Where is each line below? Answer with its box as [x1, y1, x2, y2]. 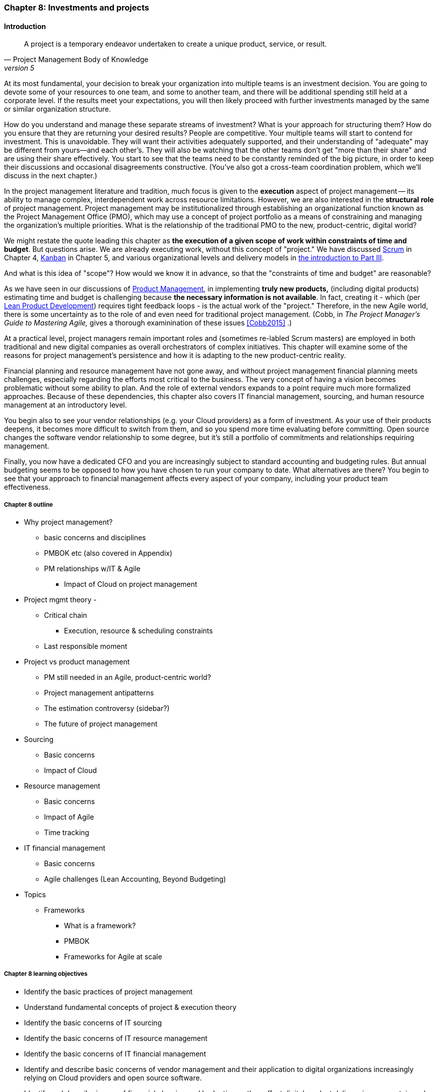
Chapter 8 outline [4, 501, 53, 508]
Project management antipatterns [44, 688, 154, 697]
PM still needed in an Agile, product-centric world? [44, 673, 211, 681]
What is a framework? [64, 921, 136, 930]
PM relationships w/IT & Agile [44, 564, 140, 573]
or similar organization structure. [4, 105, 111, 114]
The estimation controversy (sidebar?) [44, 704, 169, 712]
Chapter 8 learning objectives [4, 970, 88, 978]
